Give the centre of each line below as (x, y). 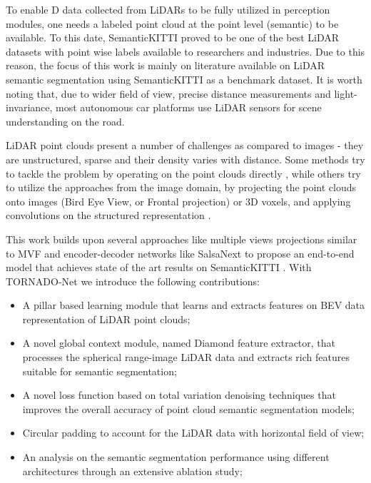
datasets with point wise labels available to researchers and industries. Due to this (185, 51)
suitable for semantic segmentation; (100, 371)
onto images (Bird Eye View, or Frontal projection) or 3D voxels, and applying (178, 201)
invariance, (29, 107)
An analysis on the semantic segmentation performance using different (176, 457)
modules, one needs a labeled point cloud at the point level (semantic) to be (172, 23)
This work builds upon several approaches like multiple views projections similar (182, 239)
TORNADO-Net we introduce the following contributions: (133, 281)
